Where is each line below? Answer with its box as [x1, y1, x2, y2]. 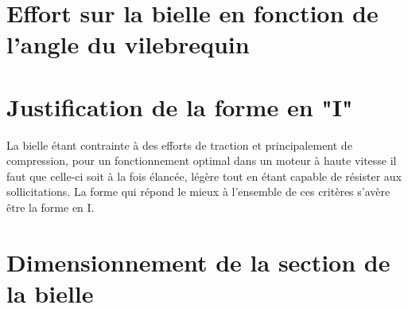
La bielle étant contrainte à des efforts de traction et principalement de [6, 136, 352, 153]
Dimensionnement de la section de [6, 245, 391, 278]
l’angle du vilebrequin [6, 28, 250, 61]
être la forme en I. [6, 199, 95, 216]
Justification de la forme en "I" [6, 90, 353, 123]
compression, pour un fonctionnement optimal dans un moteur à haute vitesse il [6, 152, 397, 169]
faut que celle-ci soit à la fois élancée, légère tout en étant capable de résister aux [6, 167, 402, 184]
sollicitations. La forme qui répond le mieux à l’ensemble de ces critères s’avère [6, 183, 391, 200]
